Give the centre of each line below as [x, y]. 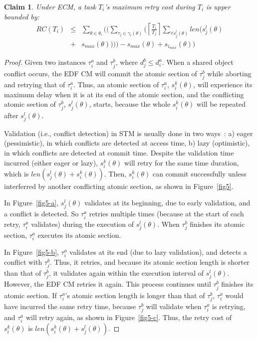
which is [16, 173]
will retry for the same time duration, [181, 162]
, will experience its [223, 84]
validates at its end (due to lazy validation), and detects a [158, 252]
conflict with [23, 262]
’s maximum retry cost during [150, 6]
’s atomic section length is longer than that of [135, 295]
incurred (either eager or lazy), [51, 162]
